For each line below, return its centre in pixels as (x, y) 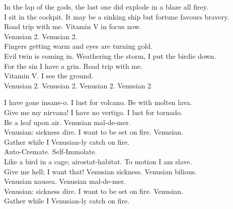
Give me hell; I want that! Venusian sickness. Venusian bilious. (100, 171)
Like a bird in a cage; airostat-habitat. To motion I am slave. (98, 161)
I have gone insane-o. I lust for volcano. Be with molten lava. (98, 102)
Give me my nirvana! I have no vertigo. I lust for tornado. (93, 112)
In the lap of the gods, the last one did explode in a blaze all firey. (106, 7)
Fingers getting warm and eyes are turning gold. (79, 46)
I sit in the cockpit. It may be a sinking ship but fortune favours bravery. (117, 16)
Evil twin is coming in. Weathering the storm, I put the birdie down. (110, 56)
